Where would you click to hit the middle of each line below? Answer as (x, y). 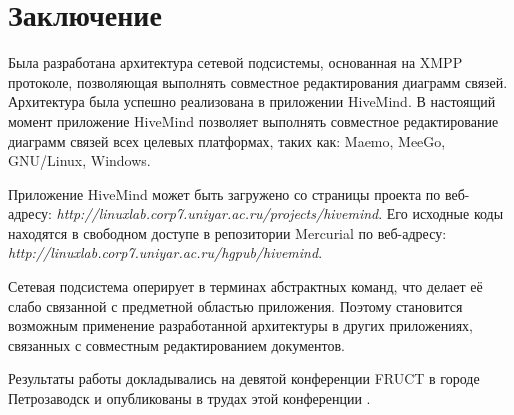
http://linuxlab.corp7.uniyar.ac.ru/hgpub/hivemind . (165, 252)
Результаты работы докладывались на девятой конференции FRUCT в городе (244, 378)
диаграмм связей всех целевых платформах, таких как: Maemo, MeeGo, (227, 140)
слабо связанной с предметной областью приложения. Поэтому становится (235, 305)
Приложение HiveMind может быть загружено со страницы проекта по (224, 193)
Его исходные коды (445, 213)
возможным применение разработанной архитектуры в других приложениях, (241, 325)
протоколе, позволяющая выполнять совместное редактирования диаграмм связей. (258, 81)
